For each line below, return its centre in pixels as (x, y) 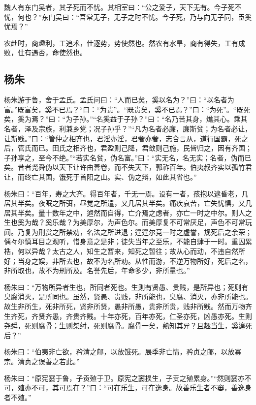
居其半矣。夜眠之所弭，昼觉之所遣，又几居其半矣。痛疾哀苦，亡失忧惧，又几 (128, 203)
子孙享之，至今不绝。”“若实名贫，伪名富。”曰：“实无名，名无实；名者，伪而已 (128, 157)
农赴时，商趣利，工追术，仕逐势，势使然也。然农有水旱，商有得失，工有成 (125, 43)
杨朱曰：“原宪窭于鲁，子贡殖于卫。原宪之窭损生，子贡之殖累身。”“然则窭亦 (124, 378)
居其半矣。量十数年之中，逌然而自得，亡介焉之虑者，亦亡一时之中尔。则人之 (128, 212)
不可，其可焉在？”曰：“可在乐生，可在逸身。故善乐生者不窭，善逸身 (142, 388)
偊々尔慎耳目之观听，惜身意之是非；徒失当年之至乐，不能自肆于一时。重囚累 (128, 241)
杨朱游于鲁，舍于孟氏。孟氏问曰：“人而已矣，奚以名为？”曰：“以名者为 (119, 100)
